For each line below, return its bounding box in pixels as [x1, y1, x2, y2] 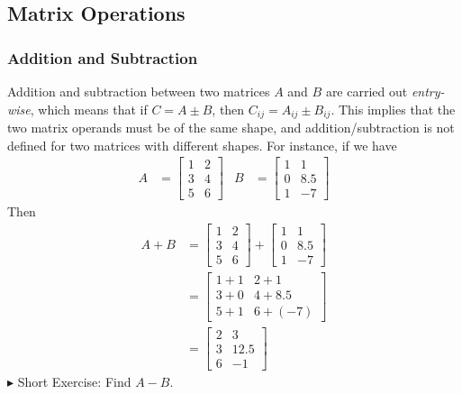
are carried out [325, 82, 408, 100]
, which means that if [30, 99, 148, 118]
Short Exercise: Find [17, 372, 131, 391]
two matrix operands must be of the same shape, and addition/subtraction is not [7, 118, 455, 137]
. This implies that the [331, 99, 456, 118]
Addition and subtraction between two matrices [7, 82, 270, 100]
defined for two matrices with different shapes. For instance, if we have [7, 135, 397, 154]
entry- [411, 82, 445, 100]
